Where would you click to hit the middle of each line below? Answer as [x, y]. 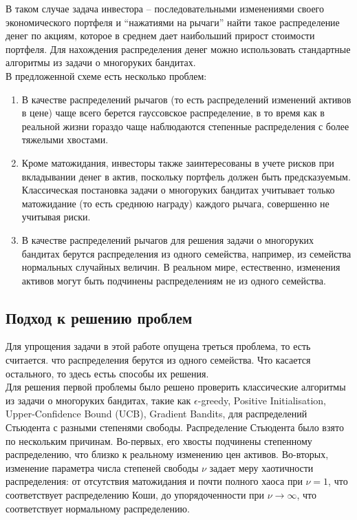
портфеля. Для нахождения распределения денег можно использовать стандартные [178, 49]
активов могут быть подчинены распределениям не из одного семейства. [174, 280]
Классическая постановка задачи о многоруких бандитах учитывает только [178, 190]
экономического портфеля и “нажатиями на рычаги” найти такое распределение [173, 22]
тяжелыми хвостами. [65, 139]
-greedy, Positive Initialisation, [262, 400]
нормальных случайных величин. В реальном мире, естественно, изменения [181, 267]
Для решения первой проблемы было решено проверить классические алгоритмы [176, 387]
